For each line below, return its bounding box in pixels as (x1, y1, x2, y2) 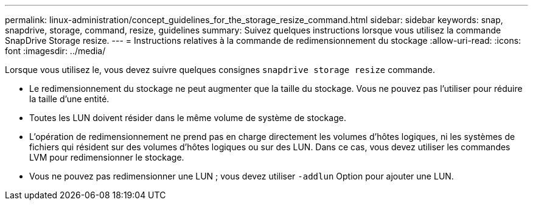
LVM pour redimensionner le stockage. (29, 152, 184, 162)
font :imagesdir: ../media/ (5, 46, 106, 56)
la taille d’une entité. (29, 94, 110, 104)
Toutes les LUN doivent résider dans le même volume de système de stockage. (29, 113, 346, 123)
